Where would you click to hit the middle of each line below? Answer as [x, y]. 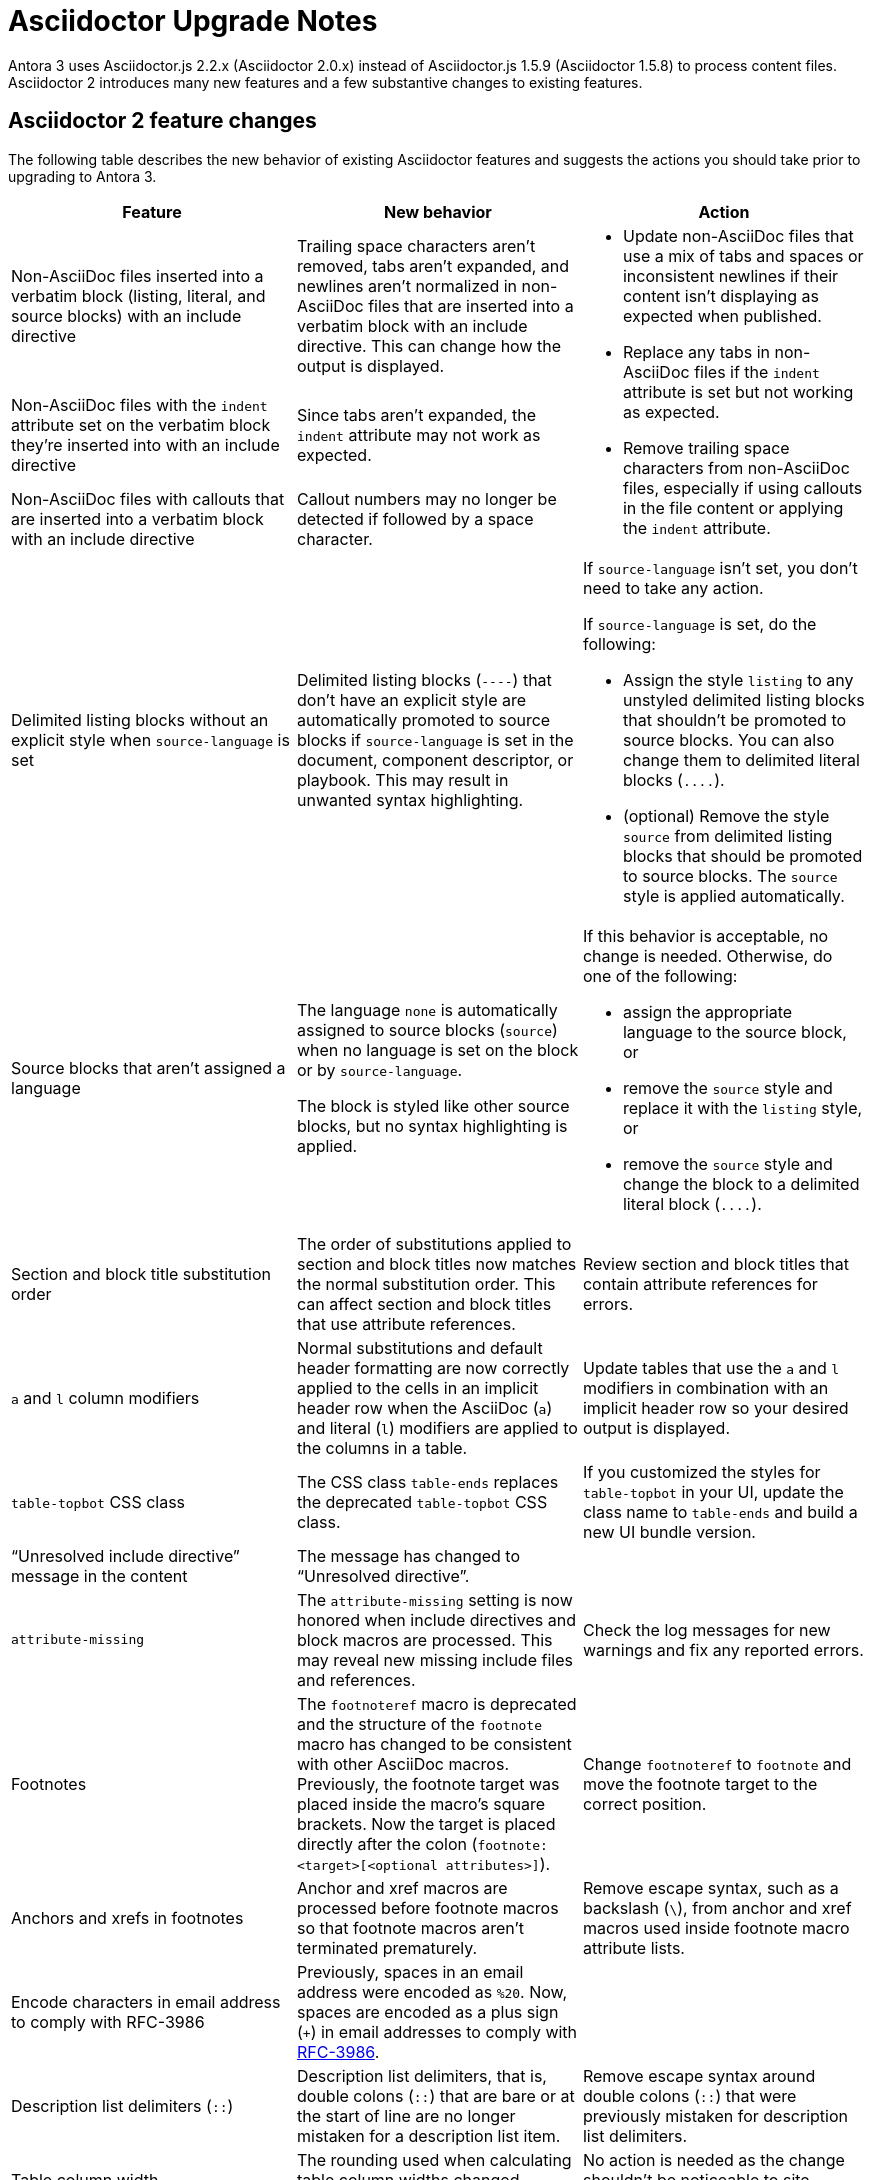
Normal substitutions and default [419, 1347]
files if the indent [757, 371]
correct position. [644, 1803]
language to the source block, [734, 1031]
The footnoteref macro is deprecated [436, 1703]
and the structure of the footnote [419, 1723]
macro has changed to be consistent [434, 1743]
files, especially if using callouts [742, 487]
